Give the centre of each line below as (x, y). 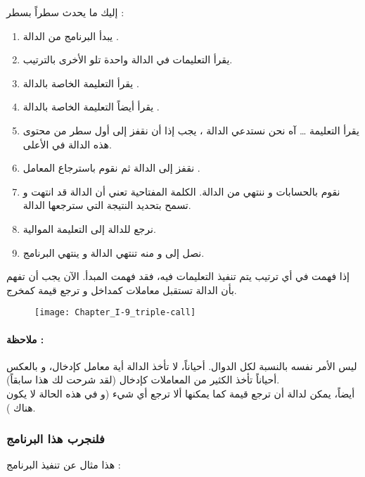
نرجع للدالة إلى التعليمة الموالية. (89, 228)
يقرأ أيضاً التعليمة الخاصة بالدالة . (91, 107)
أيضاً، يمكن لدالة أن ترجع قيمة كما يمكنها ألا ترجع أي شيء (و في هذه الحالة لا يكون (181, 393)
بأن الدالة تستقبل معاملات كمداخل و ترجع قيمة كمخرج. (122, 290)
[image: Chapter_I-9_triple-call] (115, 313)
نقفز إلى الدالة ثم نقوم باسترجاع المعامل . (111, 168)
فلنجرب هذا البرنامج (56, 439)
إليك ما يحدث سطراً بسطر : (65, 12)
